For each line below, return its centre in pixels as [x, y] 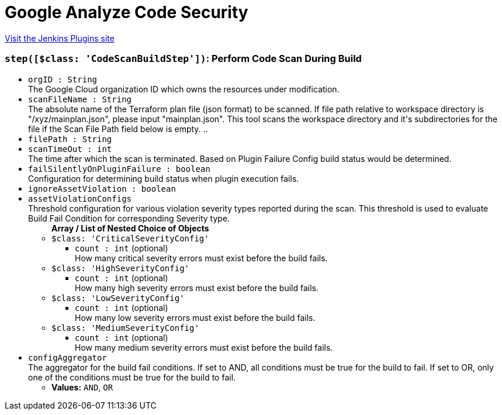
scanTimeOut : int [70, 149]
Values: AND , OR [82, 387]
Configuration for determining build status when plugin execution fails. [164, 178]
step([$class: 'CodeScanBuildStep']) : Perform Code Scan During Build [183, 59]
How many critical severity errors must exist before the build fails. [201, 258]
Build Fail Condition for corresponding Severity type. [129, 218]
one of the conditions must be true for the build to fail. [132, 377]
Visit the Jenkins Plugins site [60, 38]
